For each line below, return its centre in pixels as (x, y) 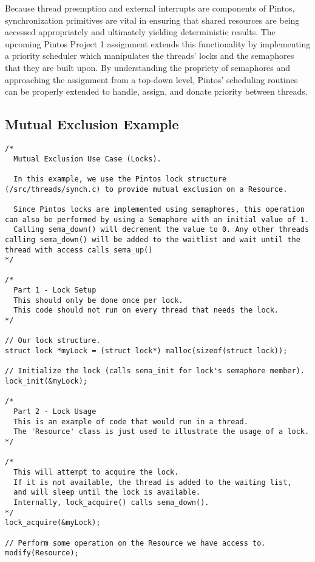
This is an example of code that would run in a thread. (131, 421)
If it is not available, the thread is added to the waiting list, (153, 482)
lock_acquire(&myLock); (53, 523)
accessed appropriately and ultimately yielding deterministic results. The (140, 32)
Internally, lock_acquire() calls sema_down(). (111, 502)
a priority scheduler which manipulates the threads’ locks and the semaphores (150, 56)
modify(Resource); (42, 553)
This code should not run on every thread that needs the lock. (146, 310)
